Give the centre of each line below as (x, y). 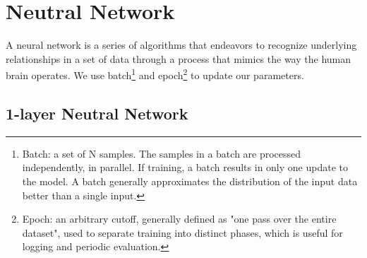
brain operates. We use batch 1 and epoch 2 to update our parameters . (155, 74)
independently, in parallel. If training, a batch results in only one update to (185, 167)
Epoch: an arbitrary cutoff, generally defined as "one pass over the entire (179, 219)
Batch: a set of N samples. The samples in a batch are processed (162, 153)
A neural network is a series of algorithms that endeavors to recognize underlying (181, 45)
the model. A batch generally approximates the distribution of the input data (190, 181)
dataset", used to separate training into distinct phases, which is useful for (182, 232)
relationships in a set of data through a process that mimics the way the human (179, 58)
